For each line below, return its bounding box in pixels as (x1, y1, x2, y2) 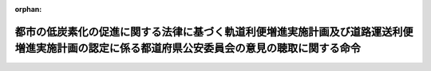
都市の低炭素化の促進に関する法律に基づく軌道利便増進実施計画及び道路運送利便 (14, 24, 413, 39)
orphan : (14, 5, 42, 13)
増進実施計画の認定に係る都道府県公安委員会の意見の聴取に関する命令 (14, 42, 361, 55)
